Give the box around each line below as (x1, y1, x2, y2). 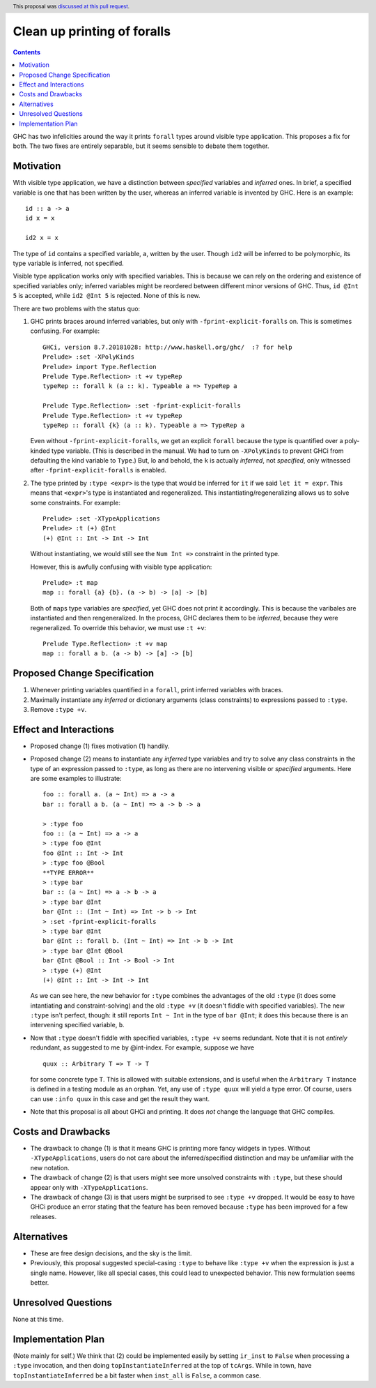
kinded (30, 447, 50, 455)
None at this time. (13, 1315, 64, 1323)
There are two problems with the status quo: (13, 304, 141, 313)
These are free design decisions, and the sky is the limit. (30, 1249, 192, 1258)
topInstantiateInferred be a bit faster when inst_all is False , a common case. (13, 1371, 261, 1380)
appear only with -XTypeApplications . (30, 1183, 148, 1191)
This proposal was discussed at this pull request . (13, 3, 130, 10)
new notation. (30, 1163, 70, 1172)
